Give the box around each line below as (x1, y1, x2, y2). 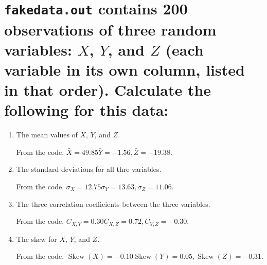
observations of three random (4, 19, 217, 40)
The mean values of (16, 129, 78, 140)
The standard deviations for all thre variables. (16, 164, 162, 174)
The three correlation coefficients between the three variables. (16, 198, 210, 209)
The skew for (16, 233, 57, 244)
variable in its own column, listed (4, 59, 245, 80)
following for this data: (4, 99, 169, 120)
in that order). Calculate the (4, 79, 211, 100)
